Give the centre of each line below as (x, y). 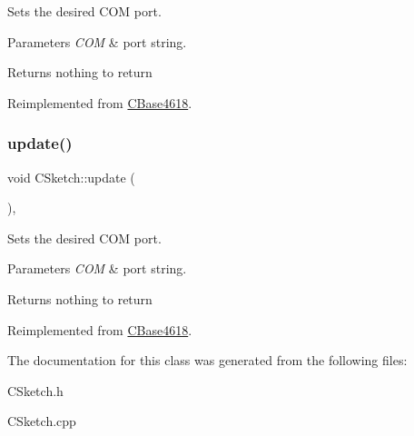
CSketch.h (35, 390)
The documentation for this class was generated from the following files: (207, 360)
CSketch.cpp (42, 421)
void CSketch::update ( (71, 177)
